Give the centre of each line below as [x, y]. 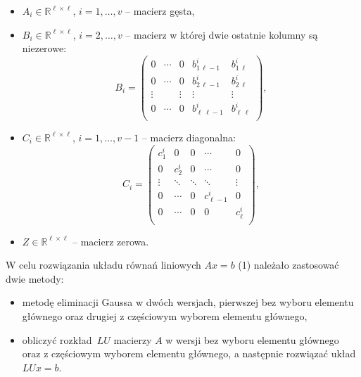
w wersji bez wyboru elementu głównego [252, 339]
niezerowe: [44, 48]
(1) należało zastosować [289, 265]
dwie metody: [35, 278]
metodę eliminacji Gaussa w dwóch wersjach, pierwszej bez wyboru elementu [188, 302]
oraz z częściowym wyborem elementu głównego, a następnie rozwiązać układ [189, 353]
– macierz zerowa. [111, 241]
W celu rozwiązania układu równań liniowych [103, 265]
